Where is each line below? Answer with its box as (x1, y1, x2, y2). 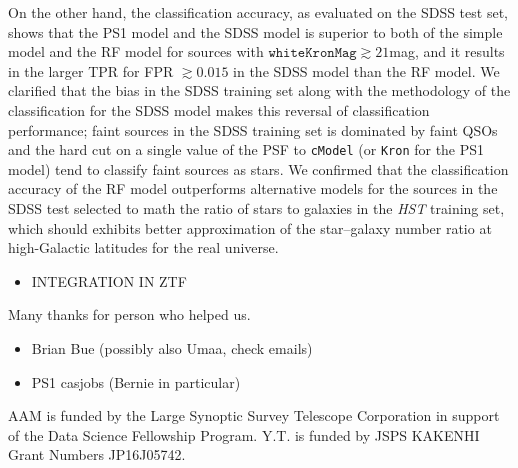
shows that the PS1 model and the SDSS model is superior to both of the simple (8, 21, 503, 42)
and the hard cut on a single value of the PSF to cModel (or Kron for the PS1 (8, 139, 485, 160)
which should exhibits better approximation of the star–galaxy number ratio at (8, 217, 492, 238)
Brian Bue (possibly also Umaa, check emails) (31, 337, 313, 358)
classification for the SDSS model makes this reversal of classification (8, 99, 430, 120)
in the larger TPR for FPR (8, 60, 174, 81)
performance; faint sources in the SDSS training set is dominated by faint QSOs (8, 119, 498, 140)
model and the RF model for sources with (8, 41, 264, 62)
